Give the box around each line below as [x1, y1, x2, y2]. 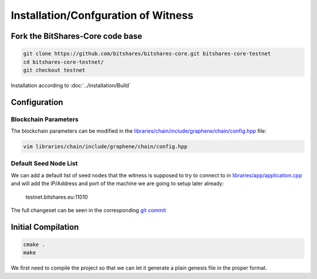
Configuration [11, 97, 63, 107]
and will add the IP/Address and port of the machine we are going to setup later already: [11, 180, 224, 187]
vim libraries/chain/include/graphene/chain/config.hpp [23, 143, 188, 150]
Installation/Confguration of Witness [11, 9, 194, 22]
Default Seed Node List [11, 159, 78, 167]
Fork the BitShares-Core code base [11, 31, 143, 41]
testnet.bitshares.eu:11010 [25, 193, 88, 200]
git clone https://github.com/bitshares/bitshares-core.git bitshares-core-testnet [23, 51, 271, 57]
